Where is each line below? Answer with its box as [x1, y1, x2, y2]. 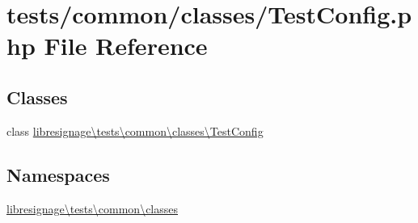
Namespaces [6, 162, 110, 187]
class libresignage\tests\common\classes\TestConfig [6, 122, 264, 139]
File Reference [44, 29, 208, 62]
